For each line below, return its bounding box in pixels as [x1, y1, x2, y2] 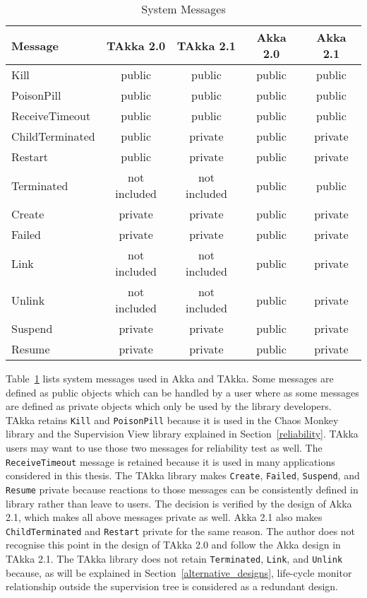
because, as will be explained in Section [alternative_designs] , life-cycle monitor [6, 565, 352, 580]
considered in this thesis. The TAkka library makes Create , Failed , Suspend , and [6, 468, 360, 483]
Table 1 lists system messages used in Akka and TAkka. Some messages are [6, 371, 334, 385]
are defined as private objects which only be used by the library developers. [6, 399, 332, 414]
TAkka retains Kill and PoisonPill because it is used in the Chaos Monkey [6, 412, 339, 427]
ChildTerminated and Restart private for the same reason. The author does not [6, 523, 356, 538]
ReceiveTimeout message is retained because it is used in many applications [6, 454, 335, 469]
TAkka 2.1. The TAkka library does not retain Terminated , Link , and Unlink [6, 551, 343, 566]
